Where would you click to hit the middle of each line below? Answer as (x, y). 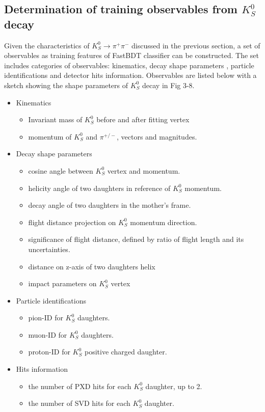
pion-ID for (46, 318)
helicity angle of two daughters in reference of (99, 188)
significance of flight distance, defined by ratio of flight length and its (136, 239)
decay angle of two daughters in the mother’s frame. (110, 205)
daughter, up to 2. (174, 386)
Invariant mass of (55, 119)
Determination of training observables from (121, 9)
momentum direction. (164, 222)
